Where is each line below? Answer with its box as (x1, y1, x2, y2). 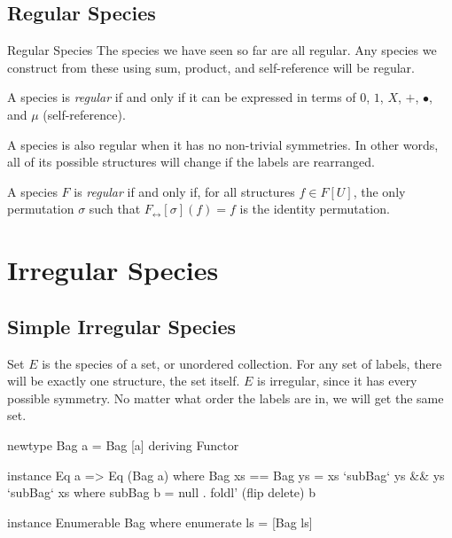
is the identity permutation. (239, 199, 390, 218)
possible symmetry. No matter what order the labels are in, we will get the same (7, 388, 444, 407)
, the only (353, 182, 406, 200)
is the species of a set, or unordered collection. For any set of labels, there (42, 354, 442, 372)
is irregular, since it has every (257, 371, 417, 390)
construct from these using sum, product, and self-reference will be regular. (7, 58, 415, 76)
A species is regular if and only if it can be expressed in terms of (7, 88, 356, 106)
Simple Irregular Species (7, 312, 237, 339)
